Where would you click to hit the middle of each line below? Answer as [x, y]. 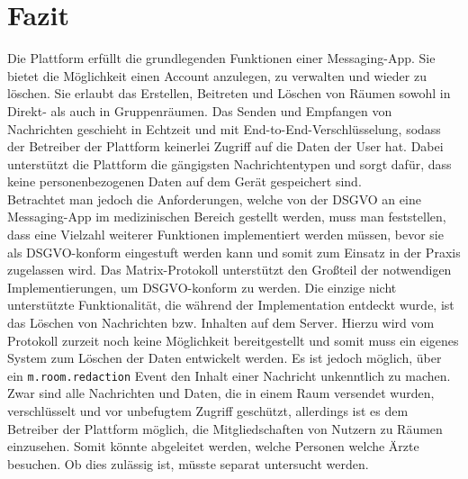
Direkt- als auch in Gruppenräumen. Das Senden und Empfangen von [200, 110]
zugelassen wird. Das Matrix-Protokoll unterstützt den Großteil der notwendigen [229, 270]
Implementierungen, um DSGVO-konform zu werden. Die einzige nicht [202, 287]
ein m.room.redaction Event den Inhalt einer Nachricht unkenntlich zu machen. [229, 375]
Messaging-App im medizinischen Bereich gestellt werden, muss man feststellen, [227, 217]
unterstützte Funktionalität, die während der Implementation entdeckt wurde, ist [231, 305]
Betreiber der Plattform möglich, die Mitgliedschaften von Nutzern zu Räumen [225, 428]
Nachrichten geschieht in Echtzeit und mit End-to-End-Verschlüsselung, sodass [224, 128]
